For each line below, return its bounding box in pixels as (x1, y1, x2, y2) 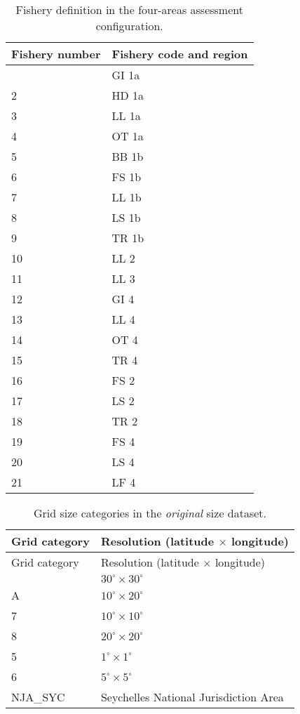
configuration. (95, 18, 163, 34)
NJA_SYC (11, 689, 65, 705)
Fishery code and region (111, 46, 248, 62)
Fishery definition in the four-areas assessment (15, 1, 243, 18)
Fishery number (11, 46, 101, 62)
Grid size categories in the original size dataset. (33, 505, 267, 521)
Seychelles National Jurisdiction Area (100, 689, 284, 705)
